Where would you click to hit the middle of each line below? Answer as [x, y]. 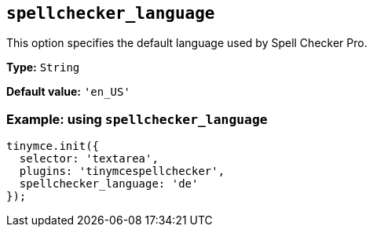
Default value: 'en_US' [68, 92]
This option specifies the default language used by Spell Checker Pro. [187, 43]
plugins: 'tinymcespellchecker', [122, 171]
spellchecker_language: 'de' [109, 184]
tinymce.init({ [53, 146]
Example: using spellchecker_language [137, 119]
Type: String [43, 67]
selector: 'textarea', [89, 159]
